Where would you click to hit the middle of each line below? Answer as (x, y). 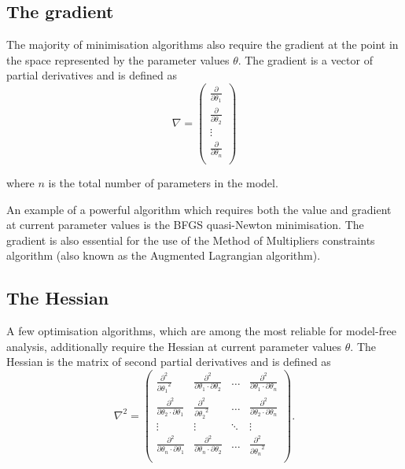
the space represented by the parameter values (118, 59)
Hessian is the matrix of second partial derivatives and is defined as (169, 362)
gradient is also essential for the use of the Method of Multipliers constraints (191, 240)
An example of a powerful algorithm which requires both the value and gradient (199, 209)
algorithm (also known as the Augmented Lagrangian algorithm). (164, 255)
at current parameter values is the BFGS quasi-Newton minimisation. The (185, 225)
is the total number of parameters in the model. (163, 182)
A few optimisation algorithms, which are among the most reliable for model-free (201, 331)
